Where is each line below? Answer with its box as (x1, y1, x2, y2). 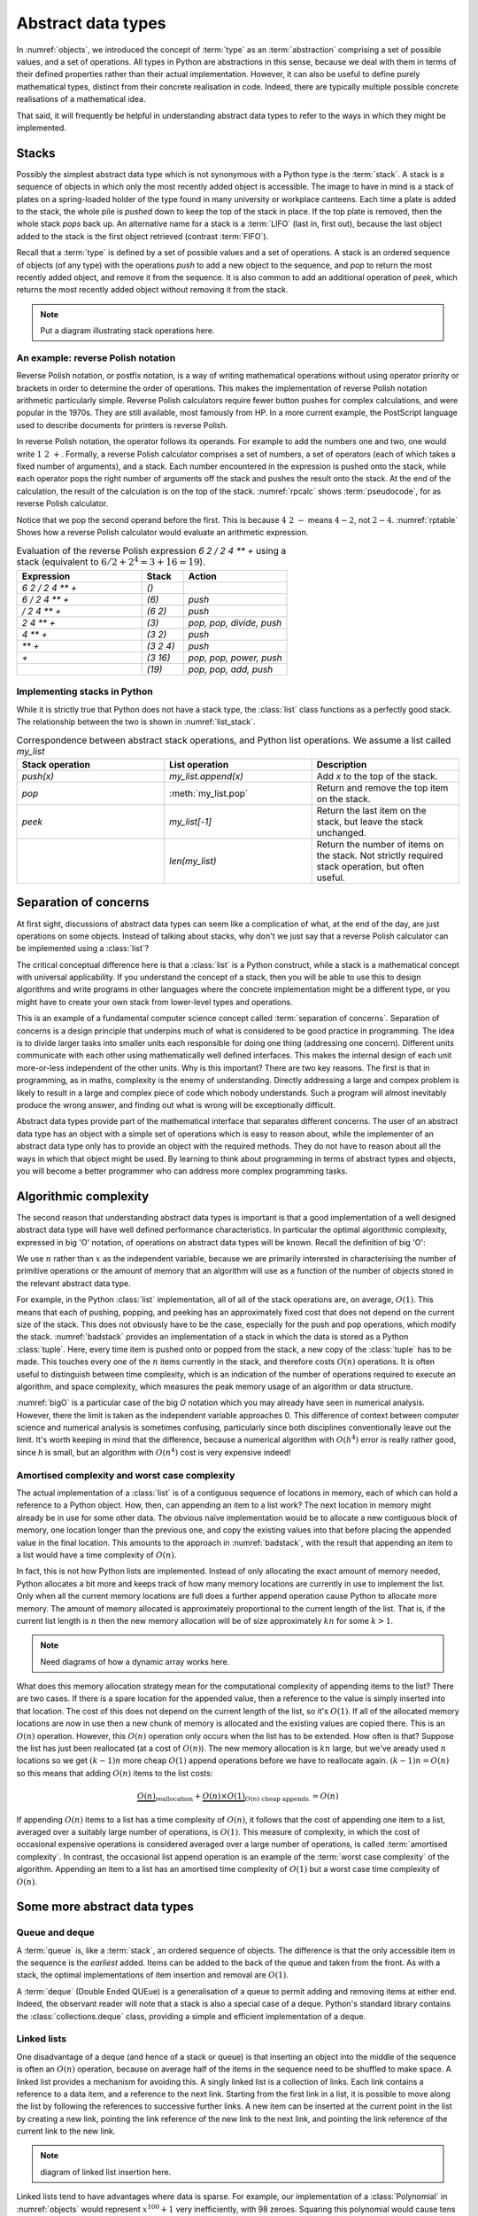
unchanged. (316, 826, 366, 839)
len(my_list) (169, 854, 217, 867)
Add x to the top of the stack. (316, 769, 438, 782)
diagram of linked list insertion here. (40, 2166, 172, 2177)
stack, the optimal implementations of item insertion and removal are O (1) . (16, 1970, 289, 1980)
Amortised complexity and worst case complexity (16, 1469, 235, 1481)
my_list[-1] (169, 815, 212, 828)
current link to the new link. (16, 2126, 116, 2136)
